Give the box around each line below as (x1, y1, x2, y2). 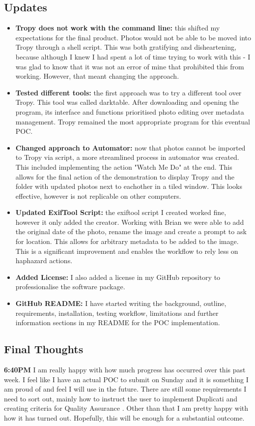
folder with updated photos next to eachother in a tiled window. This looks (15, 181, 242, 191)
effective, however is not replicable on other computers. (15, 190, 181, 201)
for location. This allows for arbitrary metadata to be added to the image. (15, 236, 239, 246)
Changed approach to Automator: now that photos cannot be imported (15, 142, 246, 152)
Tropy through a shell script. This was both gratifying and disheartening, (15, 42, 236, 52)
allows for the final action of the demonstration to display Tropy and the (15, 171, 235, 182)
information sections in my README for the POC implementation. (15, 317, 220, 328)
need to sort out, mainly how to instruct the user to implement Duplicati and (4, 393, 237, 403)
